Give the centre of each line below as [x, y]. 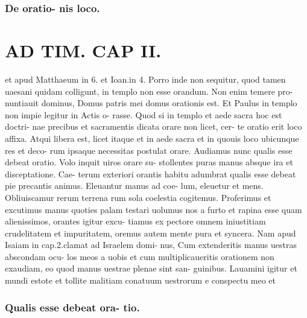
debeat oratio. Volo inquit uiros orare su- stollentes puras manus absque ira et [149, 162]
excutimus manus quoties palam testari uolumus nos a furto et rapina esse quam [153, 209]
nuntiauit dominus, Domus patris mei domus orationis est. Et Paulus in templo [151, 103]
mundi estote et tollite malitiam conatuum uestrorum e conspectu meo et [141, 280]
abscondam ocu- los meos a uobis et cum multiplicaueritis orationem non [140, 256]
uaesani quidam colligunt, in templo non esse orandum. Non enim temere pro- [149, 91]
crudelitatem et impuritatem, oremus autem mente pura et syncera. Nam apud [150, 233]
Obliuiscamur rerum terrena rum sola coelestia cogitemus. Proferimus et [138, 197]
